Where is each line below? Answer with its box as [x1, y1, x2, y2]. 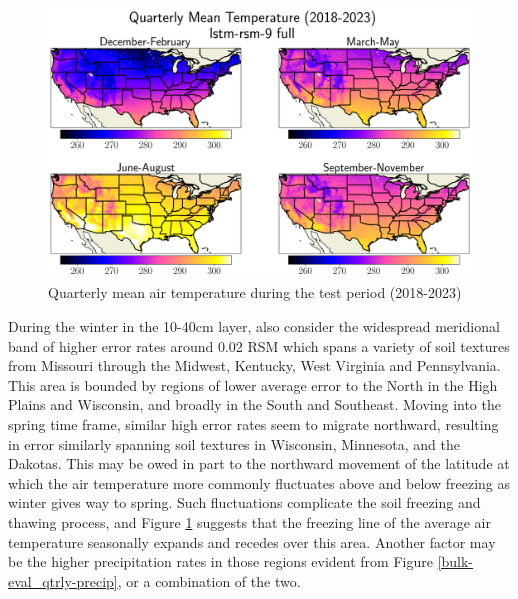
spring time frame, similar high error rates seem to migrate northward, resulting [8, 413, 499, 434]
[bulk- [437, 551, 474, 572]
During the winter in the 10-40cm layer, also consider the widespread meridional [8, 315, 500, 336]
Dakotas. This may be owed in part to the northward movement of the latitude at [8, 453, 510, 474]
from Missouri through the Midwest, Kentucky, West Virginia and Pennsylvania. [8, 355, 501, 376]
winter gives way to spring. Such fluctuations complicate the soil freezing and [8, 492, 481, 513]
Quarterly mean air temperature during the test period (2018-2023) [48, 282, 462, 303]
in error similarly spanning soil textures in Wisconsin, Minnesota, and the [8, 433, 460, 454]
